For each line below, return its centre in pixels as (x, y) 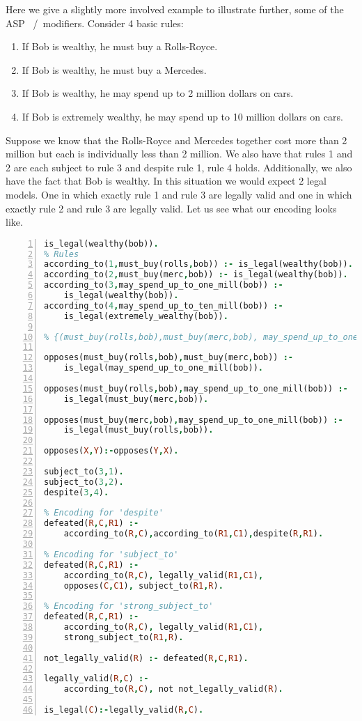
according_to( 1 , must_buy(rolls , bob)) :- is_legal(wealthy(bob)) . (198, 264)
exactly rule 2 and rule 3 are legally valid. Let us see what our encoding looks (171, 208)
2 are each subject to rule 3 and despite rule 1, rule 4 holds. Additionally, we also (179, 167)
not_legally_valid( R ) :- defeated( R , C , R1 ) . (146, 658)
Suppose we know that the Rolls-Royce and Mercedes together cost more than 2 (176, 140)
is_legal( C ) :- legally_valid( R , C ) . (124, 710)
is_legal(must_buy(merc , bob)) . (136, 399)
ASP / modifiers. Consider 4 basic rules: (95, 23)
